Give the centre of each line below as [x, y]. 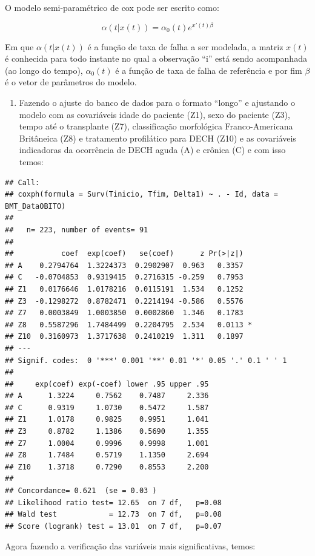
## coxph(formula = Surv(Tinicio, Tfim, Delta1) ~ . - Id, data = [142, 195]
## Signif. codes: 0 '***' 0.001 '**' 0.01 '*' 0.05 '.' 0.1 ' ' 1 [146, 360]
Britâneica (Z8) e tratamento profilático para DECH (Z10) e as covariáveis [157, 138]
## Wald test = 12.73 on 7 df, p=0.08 [113, 515]
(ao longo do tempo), [44, 70]
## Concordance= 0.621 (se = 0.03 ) [81, 491]
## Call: [22, 182]
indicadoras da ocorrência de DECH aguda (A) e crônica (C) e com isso [152, 150]
